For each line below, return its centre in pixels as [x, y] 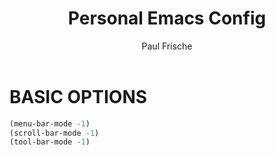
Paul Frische [167, 46]
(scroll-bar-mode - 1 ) [54, 133]
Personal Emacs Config [167, 18]
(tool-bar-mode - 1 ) [50, 142]
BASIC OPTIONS [78, 96]
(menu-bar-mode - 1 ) [50, 123]
